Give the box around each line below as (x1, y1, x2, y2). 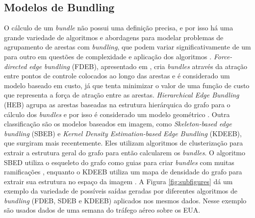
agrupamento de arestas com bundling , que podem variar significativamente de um (4, 42, 251, 52)
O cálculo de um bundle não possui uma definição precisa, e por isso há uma (4, 23, 233, 33)
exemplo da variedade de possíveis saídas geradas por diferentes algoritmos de (4, 186, 237, 196)
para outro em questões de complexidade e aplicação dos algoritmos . (4, 51, 212, 61)
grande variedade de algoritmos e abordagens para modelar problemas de (4, 32, 224, 42)
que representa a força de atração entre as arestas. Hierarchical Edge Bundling (4, 90, 239, 100)
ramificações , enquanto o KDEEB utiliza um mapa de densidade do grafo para (4, 167, 242, 177)
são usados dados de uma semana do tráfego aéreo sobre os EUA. (4, 205, 201, 215)
